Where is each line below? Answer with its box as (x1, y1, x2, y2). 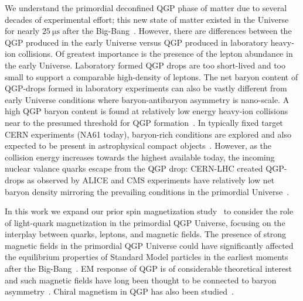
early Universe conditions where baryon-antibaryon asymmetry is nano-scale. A (5, 93, 290, 105)
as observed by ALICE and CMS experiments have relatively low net (27, 173, 275, 186)
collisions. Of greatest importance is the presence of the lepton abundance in (18, 47, 293, 60)
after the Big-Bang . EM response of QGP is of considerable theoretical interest (5, 262, 292, 275)
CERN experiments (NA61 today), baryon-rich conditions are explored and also (5, 128, 291, 140)
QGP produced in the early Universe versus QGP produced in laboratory (5, 36, 268, 48)
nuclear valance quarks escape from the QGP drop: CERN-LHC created (5, 162, 263, 175)
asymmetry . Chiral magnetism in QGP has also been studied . (5, 285, 234, 297)
